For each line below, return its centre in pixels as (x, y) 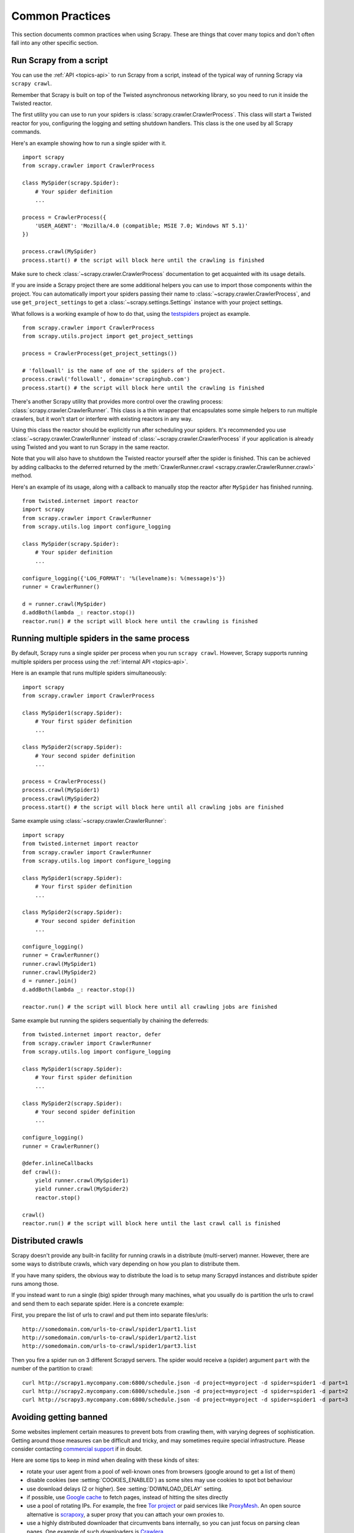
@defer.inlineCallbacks (58, 1163)
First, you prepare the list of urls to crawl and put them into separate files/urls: (110, 1315)
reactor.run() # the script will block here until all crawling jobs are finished (150, 1007)
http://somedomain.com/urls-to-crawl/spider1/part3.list (110, 1346)
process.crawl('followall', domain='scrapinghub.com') (106, 379)
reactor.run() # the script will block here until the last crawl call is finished (152, 1224)
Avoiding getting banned (59, 1417)
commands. (26, 132)
